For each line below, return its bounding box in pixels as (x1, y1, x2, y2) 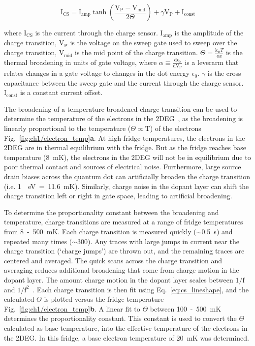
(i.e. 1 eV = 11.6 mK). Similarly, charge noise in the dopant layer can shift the (4, 181, 249, 191)
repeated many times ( (4, 236, 72, 246)
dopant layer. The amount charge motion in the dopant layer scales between (4, 274, 233, 284)
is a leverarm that (185, 57, 239, 67)
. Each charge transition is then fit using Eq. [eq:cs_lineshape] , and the (32, 284, 249, 294)
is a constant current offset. (20, 87, 103, 97)
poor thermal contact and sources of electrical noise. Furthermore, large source (4, 161, 241, 172)
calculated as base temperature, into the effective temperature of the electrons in (4, 322, 248, 333)
